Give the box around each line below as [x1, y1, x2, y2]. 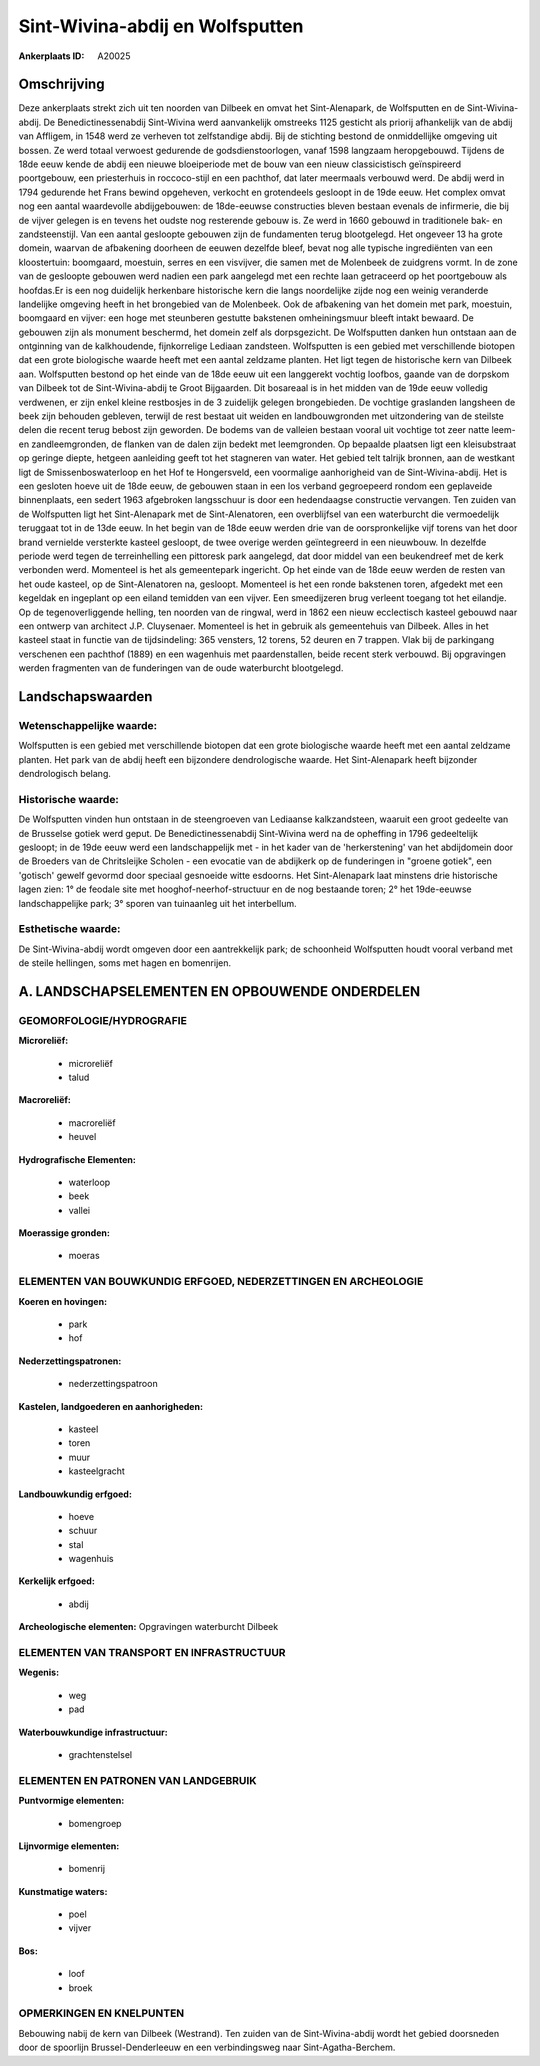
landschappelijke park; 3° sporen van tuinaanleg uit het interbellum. [18, 897, 297, 909]
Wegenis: [18, 1666, 60, 1679]
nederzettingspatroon [68, 1378, 159, 1390]
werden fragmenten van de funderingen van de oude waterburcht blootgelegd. [18, 662, 344, 674]
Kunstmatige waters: [18, 1885, 108, 1897]
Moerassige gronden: [18, 1227, 110, 1239]
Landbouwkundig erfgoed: [18, 1488, 132, 1500]
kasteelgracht [68, 1465, 125, 1477]
